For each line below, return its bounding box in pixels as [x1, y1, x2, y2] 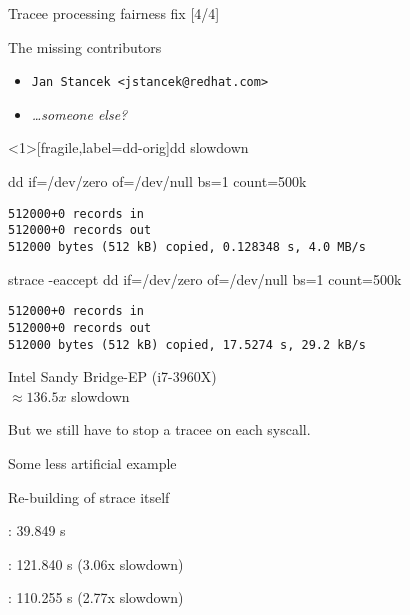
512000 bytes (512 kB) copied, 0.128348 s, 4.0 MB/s [8, 239, 366, 254]
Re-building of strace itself [8, 486, 170, 507]
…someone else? [31, 103, 128, 124]
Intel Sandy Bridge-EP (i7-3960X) [8, 366, 217, 387]
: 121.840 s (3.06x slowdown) [8, 553, 184, 574]
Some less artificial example [8, 452, 177, 473]
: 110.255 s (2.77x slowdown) [8, 587, 184, 608]
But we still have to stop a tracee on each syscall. [8, 419, 311, 440]
